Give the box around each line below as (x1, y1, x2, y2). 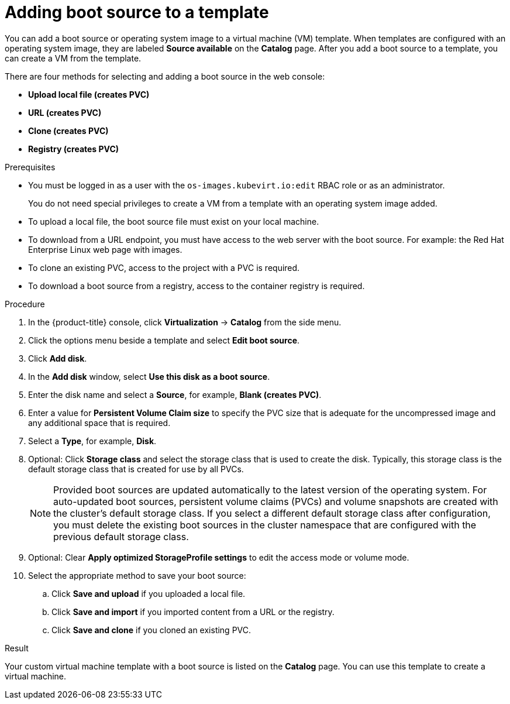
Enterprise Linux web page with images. (28, 244, 182, 255)
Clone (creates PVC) (28, 125, 109, 136)
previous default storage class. (53, 530, 189, 542)
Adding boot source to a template (5, 2, 269, 22)
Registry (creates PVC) (28, 143, 119, 154)
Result (5, 643, 29, 653)
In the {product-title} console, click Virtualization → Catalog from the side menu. (28, 317, 342, 327)
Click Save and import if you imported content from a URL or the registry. (51, 606, 335, 617)
